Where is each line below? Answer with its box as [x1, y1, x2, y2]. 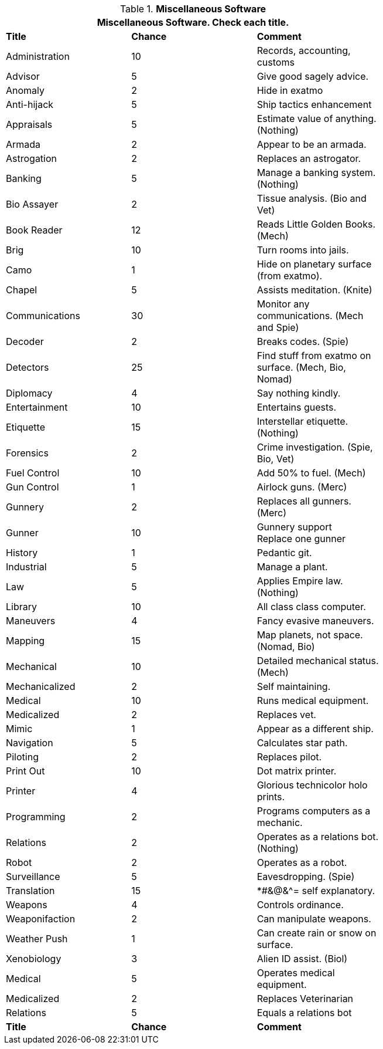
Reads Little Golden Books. [257, 218, 375, 230]
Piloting [6, 751, 39, 763]
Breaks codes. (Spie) [257, 336, 349, 347]
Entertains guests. [257, 401, 337, 413]
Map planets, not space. [257, 629, 363, 641]
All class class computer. [257, 601, 366, 613]
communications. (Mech [257, 310, 364, 322]
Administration [6, 50, 70, 62]
